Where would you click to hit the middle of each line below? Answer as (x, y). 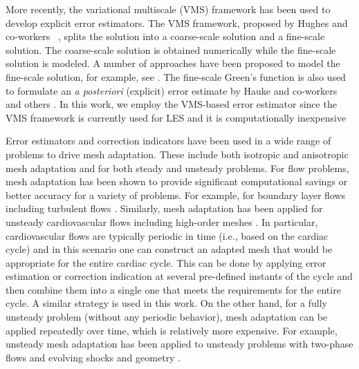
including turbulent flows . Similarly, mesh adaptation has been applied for (164, 208)
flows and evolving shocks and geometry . (93, 357)
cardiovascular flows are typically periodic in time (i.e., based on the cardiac (167, 235)
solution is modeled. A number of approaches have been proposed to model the (173, 63)
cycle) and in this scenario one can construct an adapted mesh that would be (169, 249)
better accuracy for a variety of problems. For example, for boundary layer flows (176, 195)
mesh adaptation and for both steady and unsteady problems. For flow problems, (177, 168)
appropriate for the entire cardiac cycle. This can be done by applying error (166, 262)
